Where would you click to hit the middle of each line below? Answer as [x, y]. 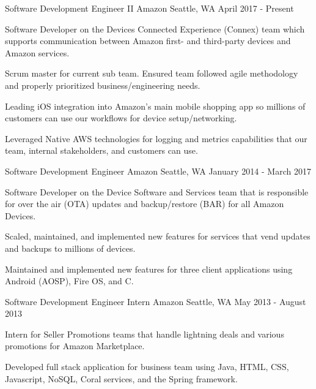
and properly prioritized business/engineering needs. [103, 85]
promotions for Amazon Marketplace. [75, 346]
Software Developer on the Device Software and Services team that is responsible [157, 191]
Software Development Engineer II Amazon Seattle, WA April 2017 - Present [149, 8]
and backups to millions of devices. [70, 248]
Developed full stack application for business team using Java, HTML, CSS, [147, 367]
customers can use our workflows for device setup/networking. [121, 118]
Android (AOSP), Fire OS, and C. [69, 281]
